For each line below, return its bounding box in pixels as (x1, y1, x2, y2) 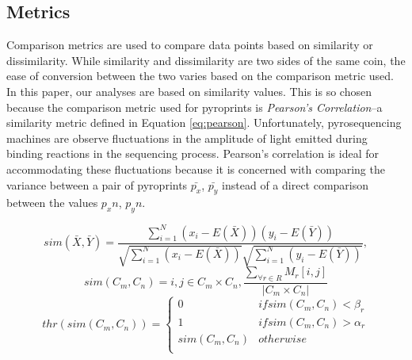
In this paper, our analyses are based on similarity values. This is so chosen (6, 82, 372, 99)
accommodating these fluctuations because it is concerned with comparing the (6, 160, 385, 177)
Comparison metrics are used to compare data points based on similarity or (6, 36, 373, 53)
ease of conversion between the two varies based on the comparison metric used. (6, 67, 394, 84)
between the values (6, 194, 98, 211)
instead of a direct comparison (222, 176, 369, 193)
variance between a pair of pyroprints (6, 176, 188, 193)
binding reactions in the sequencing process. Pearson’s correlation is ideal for (6, 145, 379, 162)
